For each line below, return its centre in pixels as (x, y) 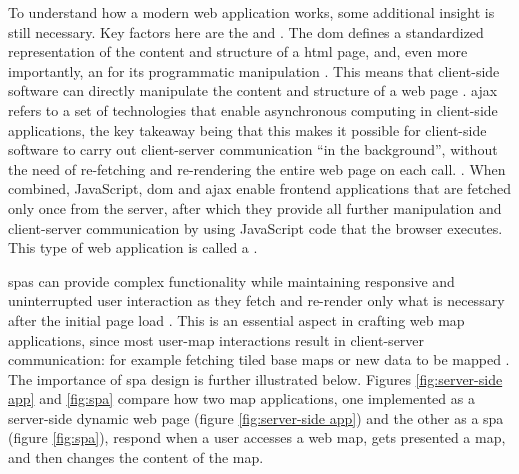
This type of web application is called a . (133, 247)
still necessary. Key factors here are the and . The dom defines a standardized (246, 31)
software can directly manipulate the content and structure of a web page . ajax (253, 90)
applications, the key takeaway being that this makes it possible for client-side (247, 129)
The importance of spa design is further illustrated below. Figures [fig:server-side (255, 378)
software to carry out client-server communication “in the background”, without (253, 149)
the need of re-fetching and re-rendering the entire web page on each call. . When (257, 168)
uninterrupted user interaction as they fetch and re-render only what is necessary (256, 300)
